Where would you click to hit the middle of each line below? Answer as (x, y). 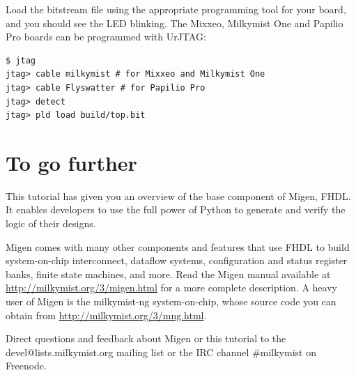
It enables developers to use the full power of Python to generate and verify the (176, 209)
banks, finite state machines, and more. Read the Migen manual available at (168, 274)
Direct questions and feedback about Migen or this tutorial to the (146, 338)
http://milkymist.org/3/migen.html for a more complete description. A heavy (171, 288)
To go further (71, 162)
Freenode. (26, 366)
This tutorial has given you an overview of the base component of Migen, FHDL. (178, 196)
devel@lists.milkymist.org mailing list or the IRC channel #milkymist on (161, 352)
